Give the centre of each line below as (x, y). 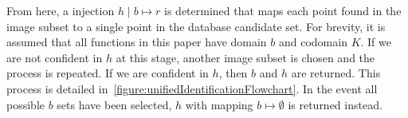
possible (25, 104)
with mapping (219, 104)
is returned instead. (335, 104)
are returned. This (336, 73)
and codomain (313, 42)
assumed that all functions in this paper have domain (137, 42)
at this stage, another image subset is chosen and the (245, 57)
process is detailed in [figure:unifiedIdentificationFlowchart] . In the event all (192, 88)
